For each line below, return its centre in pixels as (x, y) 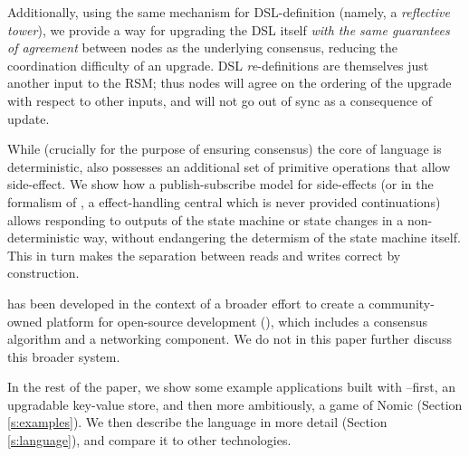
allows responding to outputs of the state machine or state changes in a (206, 219)
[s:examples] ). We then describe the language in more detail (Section (197, 422)
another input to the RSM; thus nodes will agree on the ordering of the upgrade (230, 83)
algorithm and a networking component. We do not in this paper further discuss (230, 339)
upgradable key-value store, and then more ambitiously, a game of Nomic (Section (235, 404)
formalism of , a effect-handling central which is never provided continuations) (224, 201)
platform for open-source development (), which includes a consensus (237, 321)
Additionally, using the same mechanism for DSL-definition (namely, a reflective (229, 12)
